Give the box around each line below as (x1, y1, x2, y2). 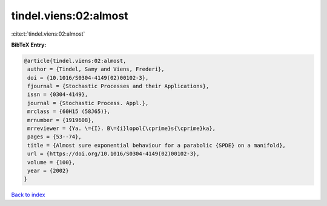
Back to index (11, 191, 45, 199)
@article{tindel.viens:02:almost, (24, 57, 127, 64)
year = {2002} (27, 167, 69, 174)
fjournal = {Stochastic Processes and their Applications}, (27, 83, 210, 90)
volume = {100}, (27, 159, 76, 166)
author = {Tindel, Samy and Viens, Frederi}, (27, 66, 165, 72)
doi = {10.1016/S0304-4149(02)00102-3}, (27, 74, 149, 81)
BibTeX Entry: (11, 41, 47, 48)
